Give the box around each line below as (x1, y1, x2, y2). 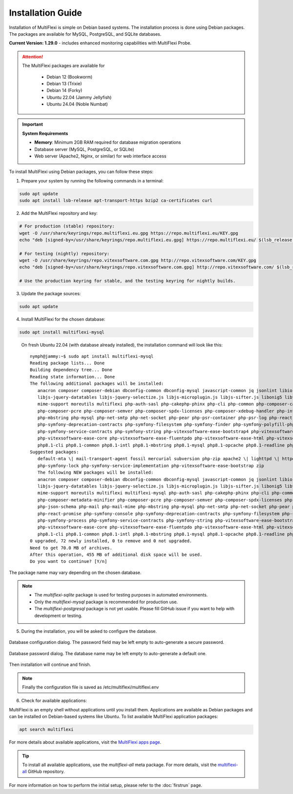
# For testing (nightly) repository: (19, 251, 110, 256)
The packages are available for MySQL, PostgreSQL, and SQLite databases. (9, 31, 162, 37)
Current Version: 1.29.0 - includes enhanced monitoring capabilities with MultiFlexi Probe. (9, 40, 191, 46)
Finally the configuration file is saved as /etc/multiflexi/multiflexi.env (22, 684, 159, 690)
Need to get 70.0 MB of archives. (30, 545, 112, 551)
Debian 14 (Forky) (46, 88, 83, 93)
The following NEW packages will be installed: (37, 470, 154, 475)
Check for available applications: (21, 698, 87, 704)
